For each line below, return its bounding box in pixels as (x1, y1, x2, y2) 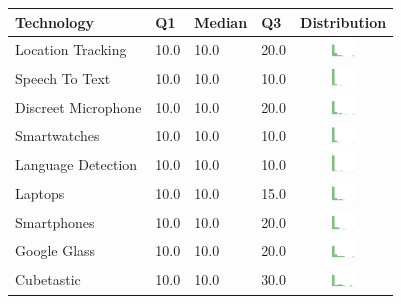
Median (194, 11, 248, 32)
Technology (15, 11, 94, 32)
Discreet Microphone (15, 96, 142, 117)
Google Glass (15, 240, 96, 261)
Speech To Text (15, 68, 111, 89)
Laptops (15, 182, 65, 203)
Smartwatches (15, 125, 100, 146)
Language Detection (15, 154, 138, 175)
